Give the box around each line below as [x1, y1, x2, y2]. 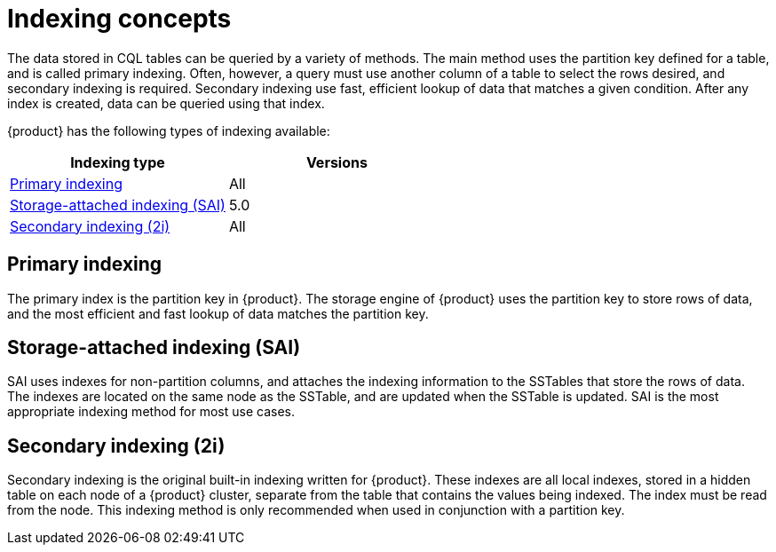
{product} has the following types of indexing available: [7, 122, 330, 138]
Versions [305, 153, 368, 171]
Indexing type [70, 153, 165, 171]
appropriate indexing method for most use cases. [7, 404, 295, 420]
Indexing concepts [7, 4, 232, 34]
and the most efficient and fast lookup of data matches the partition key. [7, 305, 429, 321]
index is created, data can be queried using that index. [7, 95, 325, 111]
